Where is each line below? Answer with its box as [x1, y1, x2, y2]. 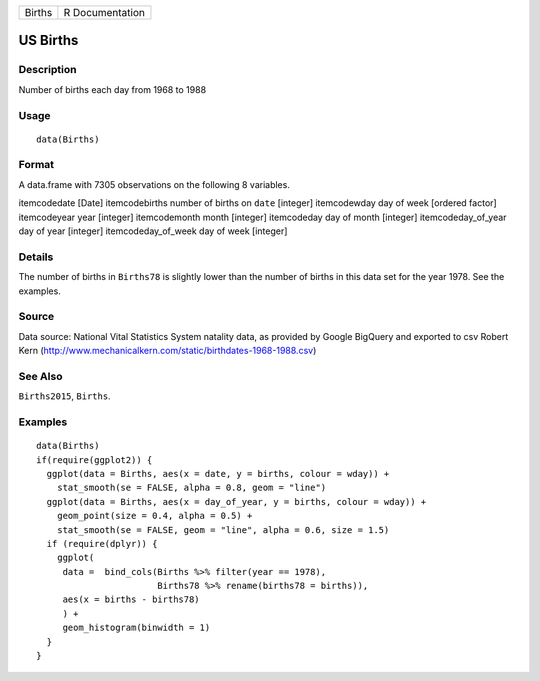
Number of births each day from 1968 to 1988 [18, 83, 207, 95]
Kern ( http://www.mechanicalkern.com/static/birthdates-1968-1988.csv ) [18, 345, 317, 357]
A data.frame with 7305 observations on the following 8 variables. [18, 178, 290, 190]
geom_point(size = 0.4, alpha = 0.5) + [56, 510, 253, 522]
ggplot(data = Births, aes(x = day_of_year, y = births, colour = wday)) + [46, 496, 427, 507]
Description [18, 63, 77, 77]
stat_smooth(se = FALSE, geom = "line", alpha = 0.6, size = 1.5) [56, 524, 390, 535]
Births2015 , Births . [18, 390, 111, 402]
